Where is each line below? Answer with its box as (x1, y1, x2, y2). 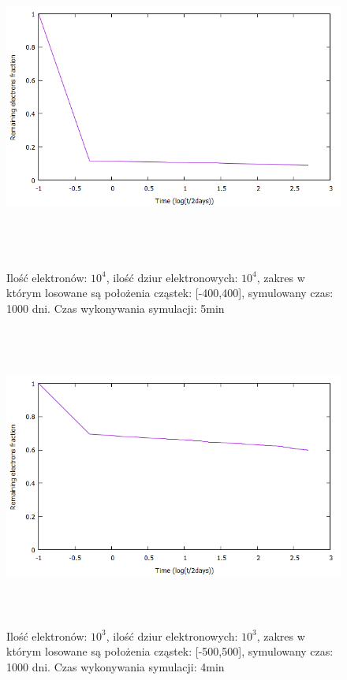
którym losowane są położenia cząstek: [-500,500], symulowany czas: (6, 643, 334, 660)
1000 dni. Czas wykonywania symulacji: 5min (6, 299, 225, 316)
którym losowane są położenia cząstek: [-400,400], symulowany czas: (6, 284, 334, 301)
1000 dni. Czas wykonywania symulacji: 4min (6, 659, 225, 675)
